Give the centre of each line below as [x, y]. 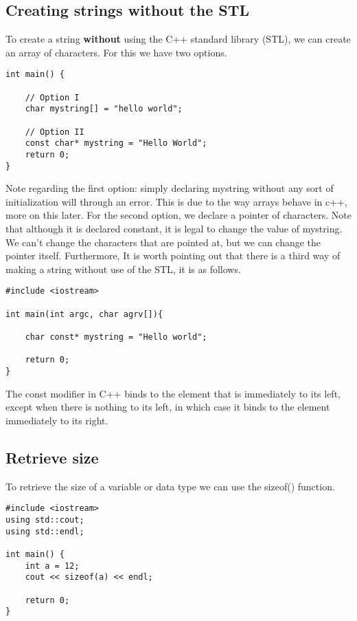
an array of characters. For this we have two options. [116, 52]
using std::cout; [45, 520]
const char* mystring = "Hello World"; [116, 143]
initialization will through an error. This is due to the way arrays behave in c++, [176, 201]
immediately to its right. [57, 420]
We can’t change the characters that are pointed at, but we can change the [163, 242]
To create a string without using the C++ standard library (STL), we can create [178, 39]
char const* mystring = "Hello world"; [116, 337]
